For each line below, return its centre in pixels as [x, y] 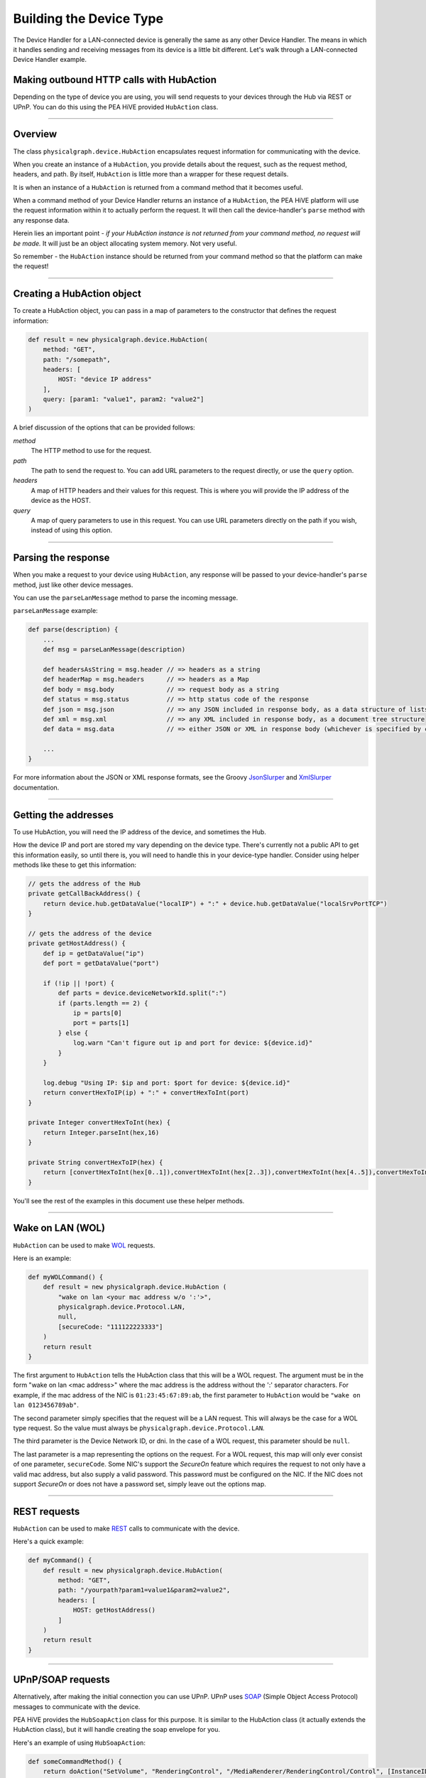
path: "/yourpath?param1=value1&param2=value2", [144, 1590]
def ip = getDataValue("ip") [94, 953]
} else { [73, 1033]
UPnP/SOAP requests [61, 1679]
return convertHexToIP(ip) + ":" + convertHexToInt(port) [146, 1093]
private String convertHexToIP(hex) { [95, 1162]
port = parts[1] [101, 1023]
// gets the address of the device [90, 933]
